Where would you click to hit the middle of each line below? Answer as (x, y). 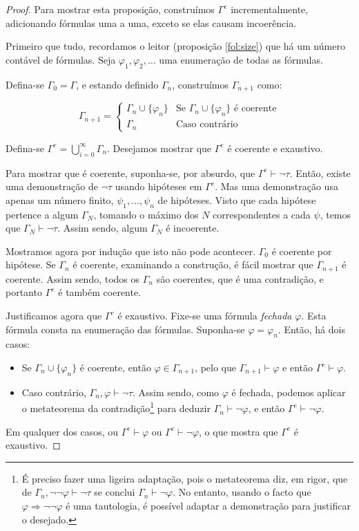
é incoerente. (193, 228)
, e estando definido (117, 84)
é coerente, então (115, 367)
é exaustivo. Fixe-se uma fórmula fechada (205, 316)
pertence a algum (42, 214)
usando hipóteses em (158, 186)
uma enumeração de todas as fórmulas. (241, 59)
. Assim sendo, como (176, 392)
